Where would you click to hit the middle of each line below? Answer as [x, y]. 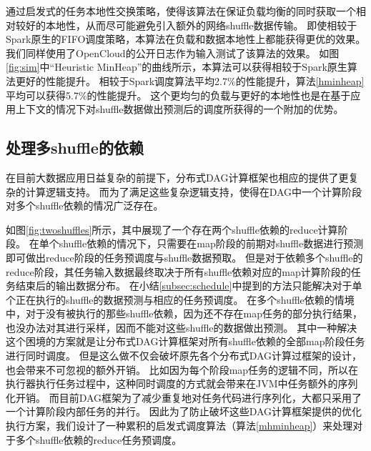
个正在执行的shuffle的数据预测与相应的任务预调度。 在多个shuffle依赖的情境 [180, 299]
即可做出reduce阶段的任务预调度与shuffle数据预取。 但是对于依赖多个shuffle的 [184, 257]
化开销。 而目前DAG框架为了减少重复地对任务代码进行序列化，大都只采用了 [184, 397]
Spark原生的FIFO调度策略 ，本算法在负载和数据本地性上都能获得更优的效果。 [186, 39]
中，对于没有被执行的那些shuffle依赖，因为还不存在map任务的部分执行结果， [184, 313]
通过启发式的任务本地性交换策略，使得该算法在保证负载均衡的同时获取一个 [181, 11]
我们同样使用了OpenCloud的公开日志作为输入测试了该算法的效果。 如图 [173, 53]
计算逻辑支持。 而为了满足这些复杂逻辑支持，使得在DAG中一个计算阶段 [194, 191]
